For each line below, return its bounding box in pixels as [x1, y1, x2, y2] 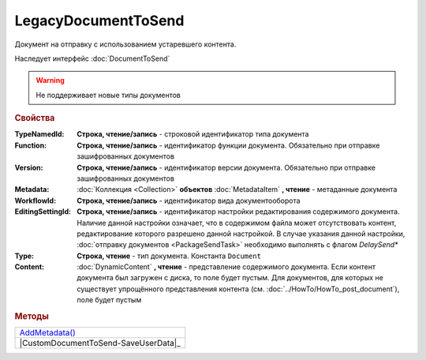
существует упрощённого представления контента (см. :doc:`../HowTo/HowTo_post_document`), [77, 284, 400, 294]
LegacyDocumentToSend [14, 12, 185, 29]
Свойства [14, 113, 55, 124]
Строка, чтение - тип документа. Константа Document [77, 251, 262, 261]
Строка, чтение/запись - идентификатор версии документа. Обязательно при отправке [77, 163, 376, 172]
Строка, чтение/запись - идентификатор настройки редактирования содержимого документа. [77, 207, 400, 216]
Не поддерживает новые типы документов [35, 90, 181, 99]
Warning [35, 76, 65, 85]
